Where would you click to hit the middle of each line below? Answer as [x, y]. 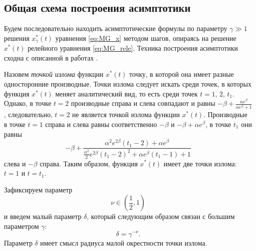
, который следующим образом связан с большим [161, 216]
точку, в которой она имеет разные [182, 74]
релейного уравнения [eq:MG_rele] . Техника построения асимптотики [133, 48]
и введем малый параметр [43, 216]
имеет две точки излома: [200, 163]
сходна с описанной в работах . [51, 57]
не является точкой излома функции [126, 114]
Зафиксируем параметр [38, 189]
